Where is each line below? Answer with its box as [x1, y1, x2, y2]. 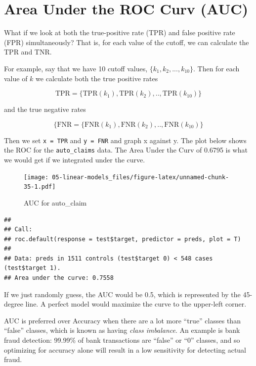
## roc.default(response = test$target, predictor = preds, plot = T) [4, 235, 241, 243]
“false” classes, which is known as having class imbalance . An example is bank [4, 325, 240, 335]
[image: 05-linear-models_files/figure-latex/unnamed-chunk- [24, 173, 229, 181]
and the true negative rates [4, 104, 86, 114]
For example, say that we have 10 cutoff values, [4, 63, 148, 73]
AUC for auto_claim [24, 197, 87, 208]
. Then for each [193, 63, 240, 73]
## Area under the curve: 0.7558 [4, 274, 114, 282]
